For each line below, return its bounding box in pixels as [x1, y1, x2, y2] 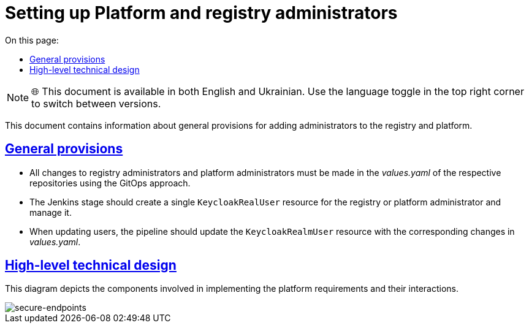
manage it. [29, 207, 72, 218]
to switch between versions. [31, 97, 161, 110]
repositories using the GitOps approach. [29, 177, 191, 188]
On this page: [5, 34, 59, 45]
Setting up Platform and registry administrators [5, 2, 398, 23]
